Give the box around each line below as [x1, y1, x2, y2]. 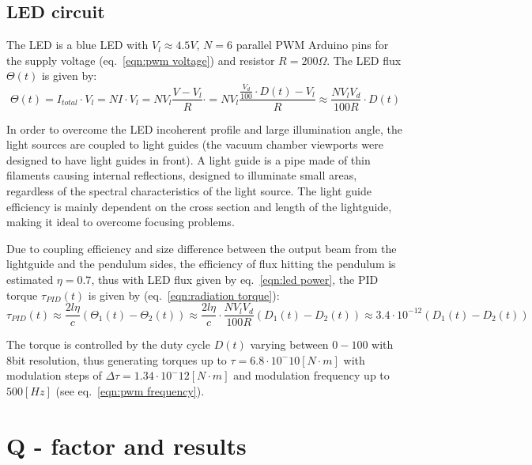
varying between [250, 336, 329, 353]
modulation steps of [6, 367, 102, 384]
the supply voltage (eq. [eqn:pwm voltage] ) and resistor [6, 51, 275, 68]
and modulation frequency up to [233, 367, 390, 384]
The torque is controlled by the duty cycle [6, 336, 210, 353]
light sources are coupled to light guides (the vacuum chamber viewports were [6, 136, 383, 153]
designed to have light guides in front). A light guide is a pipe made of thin [6, 151, 371, 168]
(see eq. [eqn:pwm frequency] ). [55, 382, 205, 399]
